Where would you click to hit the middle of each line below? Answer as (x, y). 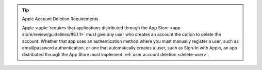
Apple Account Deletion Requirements (60, 19)
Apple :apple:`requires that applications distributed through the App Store (96, 28)
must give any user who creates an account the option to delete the (154, 35)
